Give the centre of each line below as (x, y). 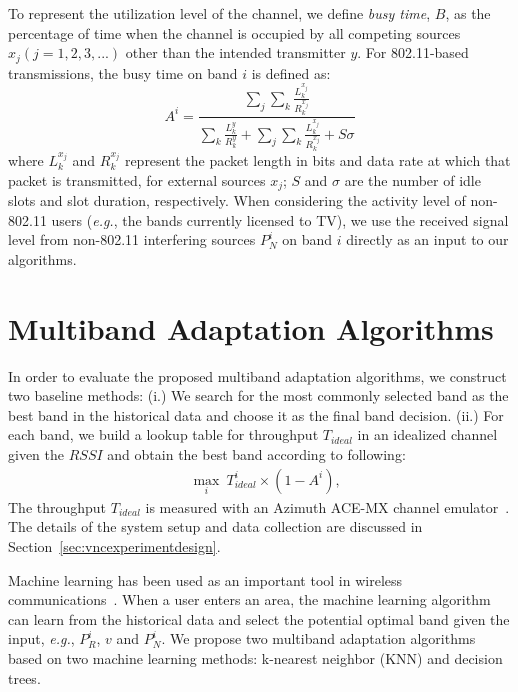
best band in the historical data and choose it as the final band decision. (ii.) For (256, 414)
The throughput (57, 506)
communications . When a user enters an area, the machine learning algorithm (249, 599)
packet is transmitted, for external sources (137, 179)
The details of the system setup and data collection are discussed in (215, 526)
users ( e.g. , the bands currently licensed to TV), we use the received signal (280, 219)
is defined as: (291, 72)
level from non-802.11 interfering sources (132, 239)
